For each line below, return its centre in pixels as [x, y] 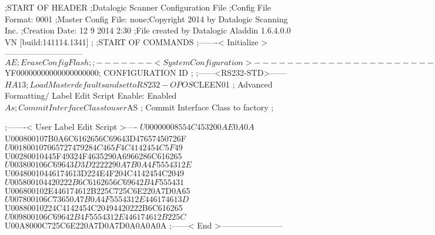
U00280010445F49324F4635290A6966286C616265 [93, 155]
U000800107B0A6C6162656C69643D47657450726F [96, 138]
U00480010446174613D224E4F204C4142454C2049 [95, 173]
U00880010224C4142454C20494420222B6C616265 [94, 208]
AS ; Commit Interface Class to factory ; [200, 107]
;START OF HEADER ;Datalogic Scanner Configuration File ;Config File [138, 7]
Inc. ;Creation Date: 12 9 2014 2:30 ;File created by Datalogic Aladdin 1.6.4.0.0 [148, 30]
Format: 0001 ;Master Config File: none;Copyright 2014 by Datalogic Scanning [146, 19]
